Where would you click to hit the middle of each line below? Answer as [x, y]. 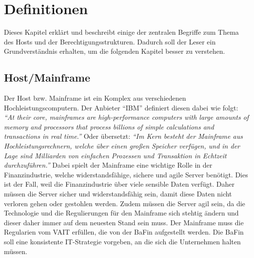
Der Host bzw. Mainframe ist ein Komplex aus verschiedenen [95, 98]
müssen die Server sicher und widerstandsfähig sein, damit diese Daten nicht [118, 194]
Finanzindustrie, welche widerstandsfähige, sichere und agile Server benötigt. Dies [126, 174]
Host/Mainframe [47, 77]
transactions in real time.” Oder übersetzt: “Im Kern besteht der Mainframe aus [123, 136]
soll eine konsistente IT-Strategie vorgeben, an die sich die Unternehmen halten [122, 242]
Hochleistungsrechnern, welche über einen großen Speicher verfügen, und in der [122, 146]
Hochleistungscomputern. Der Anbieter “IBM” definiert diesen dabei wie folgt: [121, 107]
